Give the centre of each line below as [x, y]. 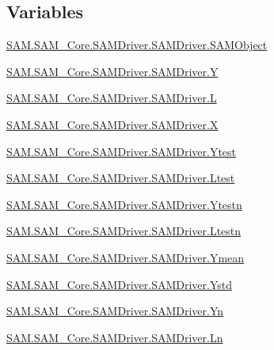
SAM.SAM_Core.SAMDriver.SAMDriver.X [112, 124]
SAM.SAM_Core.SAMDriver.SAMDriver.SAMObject [137, 45]
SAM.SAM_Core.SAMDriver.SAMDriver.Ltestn [124, 231]
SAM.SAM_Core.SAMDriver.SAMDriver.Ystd [120, 284]
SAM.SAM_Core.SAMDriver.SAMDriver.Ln [115, 337]
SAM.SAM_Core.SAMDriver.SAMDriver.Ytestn [124, 204]
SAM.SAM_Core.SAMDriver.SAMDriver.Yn [115, 311]
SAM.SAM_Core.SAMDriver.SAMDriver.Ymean [126, 257]
